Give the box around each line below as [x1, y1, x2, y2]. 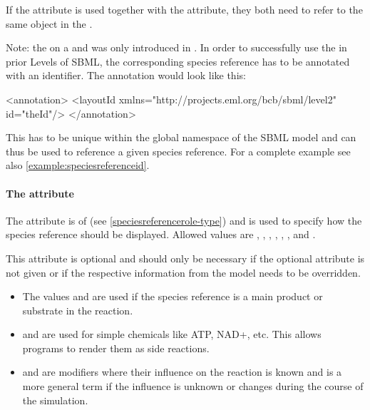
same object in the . [6, 16, 93, 31]
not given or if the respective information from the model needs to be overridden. [6, 265, 361, 280]
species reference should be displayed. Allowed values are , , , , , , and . [6, 227, 316, 242]
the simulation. [22, 392, 88, 407]
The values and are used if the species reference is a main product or [22, 289, 323, 304]
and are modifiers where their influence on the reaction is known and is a [22, 364, 342, 379]
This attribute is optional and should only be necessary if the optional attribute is [6, 250, 365, 265]
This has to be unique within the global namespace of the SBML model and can [6, 130, 356, 145]
